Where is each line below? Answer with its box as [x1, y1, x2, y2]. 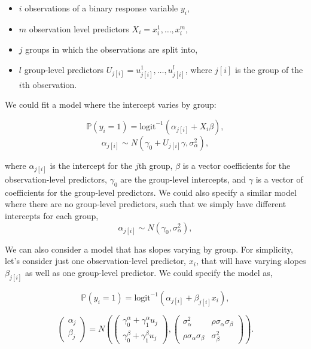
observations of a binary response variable [25, 2, 178, 14]
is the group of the [234, 63, 303, 75]
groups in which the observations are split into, [25, 43, 198, 55]
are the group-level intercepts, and [120, 173, 246, 186]
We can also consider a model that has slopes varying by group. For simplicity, [5, 242, 293, 255]
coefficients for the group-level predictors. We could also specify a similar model [5, 186, 297, 198]
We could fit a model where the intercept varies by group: [5, 98, 217, 111]
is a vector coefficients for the [182, 159, 291, 171]
